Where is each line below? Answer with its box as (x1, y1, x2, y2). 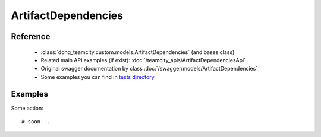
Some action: (11, 104, 44, 111)
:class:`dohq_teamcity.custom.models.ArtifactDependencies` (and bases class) (40, 48, 235, 56)
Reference (11, 31, 51, 42)
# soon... (21, 119, 50, 125)
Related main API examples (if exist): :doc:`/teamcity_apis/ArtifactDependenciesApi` (40, 56, 246, 63)
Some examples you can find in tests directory (40, 73, 155, 80)
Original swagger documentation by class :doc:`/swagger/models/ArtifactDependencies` (40, 65, 258, 72)
